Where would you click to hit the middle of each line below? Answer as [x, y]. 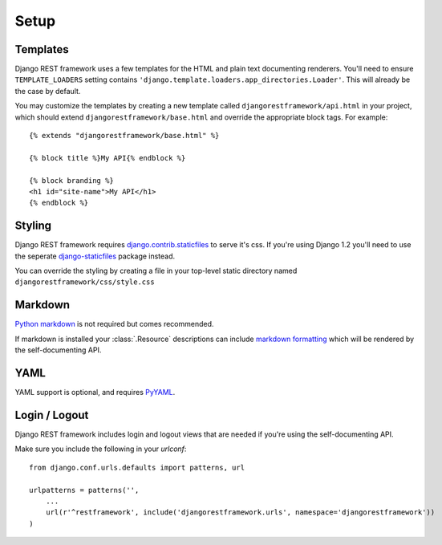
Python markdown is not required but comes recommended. [114, 324]
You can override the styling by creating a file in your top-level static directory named [156, 271]
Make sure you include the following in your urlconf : [101, 449]
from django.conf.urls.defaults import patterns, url [137, 467]
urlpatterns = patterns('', [84, 490]
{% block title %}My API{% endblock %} [107, 158]
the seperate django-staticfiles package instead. [95, 256]
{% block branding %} [71, 180]
